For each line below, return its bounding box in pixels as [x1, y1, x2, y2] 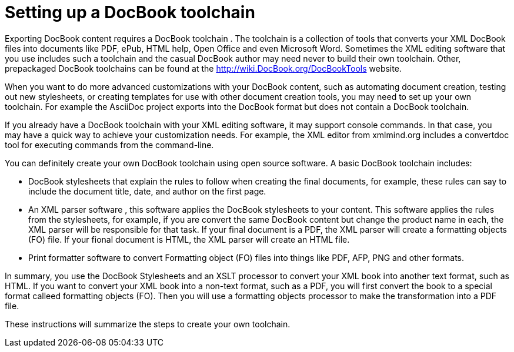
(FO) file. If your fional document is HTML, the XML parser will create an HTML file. [28, 234, 350, 244]
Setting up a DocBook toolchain [5, 2, 255, 22]
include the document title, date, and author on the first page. [28, 186, 266, 196]
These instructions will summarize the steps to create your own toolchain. [5, 319, 291, 329]
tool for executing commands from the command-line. [5, 139, 214, 150]
